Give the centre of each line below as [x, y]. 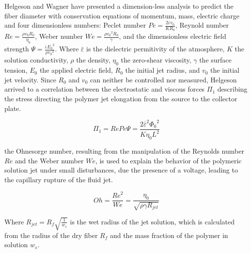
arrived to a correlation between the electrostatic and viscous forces [105, 89]
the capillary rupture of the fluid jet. [59, 179]
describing [232, 89]
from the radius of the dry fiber [51, 235]
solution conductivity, [36, 60]
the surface [215, 60]
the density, [93, 60]
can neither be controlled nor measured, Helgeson [163, 79]
